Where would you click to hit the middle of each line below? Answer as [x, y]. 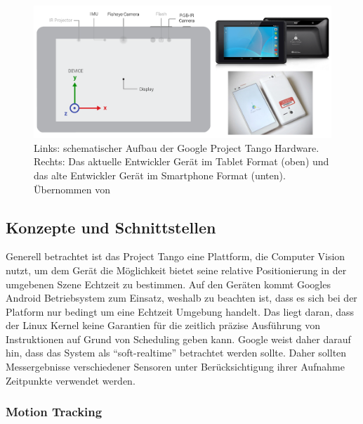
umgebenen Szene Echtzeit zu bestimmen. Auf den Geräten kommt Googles [168, 284]
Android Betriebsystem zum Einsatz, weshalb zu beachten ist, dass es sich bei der [181, 298]
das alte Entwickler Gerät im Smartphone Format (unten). [160, 175]
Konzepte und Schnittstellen [111, 227]
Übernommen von [72, 189]
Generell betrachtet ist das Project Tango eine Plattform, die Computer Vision [176, 256]
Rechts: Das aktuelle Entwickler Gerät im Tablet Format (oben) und [181, 161]
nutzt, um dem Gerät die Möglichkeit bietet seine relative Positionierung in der [176, 270]
